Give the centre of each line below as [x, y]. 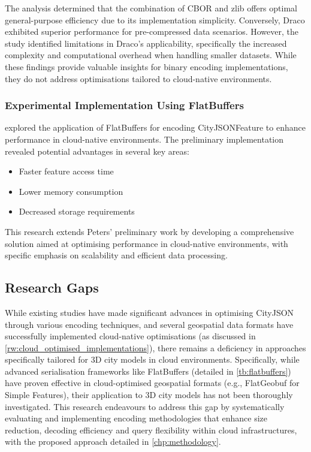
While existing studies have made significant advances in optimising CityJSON [150, 312]
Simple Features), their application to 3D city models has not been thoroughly [149, 395]
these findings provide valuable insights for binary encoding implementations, [147, 66]
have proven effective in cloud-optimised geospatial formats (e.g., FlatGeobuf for [152, 383]
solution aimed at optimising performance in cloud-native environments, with [147, 243]
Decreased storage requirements [77, 211]
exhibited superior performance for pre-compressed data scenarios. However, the [152, 31]
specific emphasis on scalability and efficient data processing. [116, 255]
